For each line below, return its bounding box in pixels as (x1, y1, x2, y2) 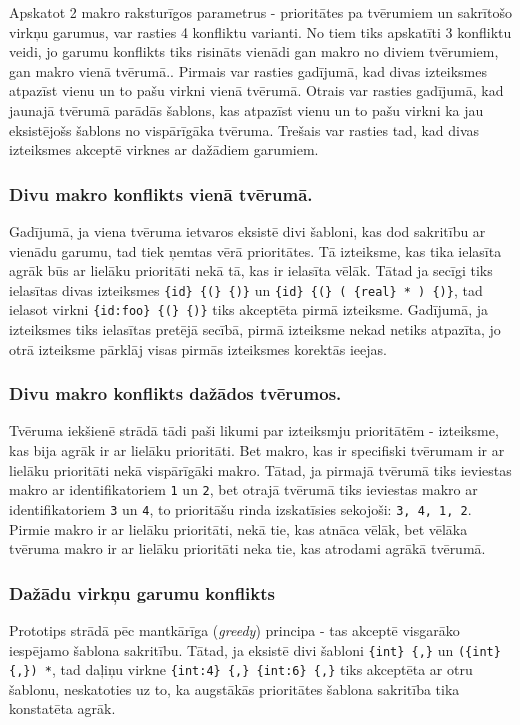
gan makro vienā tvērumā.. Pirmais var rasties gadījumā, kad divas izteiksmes (9, 60, 488, 81)
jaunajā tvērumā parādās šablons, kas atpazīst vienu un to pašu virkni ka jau (9, 99, 484, 120)
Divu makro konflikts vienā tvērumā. (9, 181, 313, 206)
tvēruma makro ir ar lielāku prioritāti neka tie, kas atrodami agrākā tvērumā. (9, 538, 486, 559)
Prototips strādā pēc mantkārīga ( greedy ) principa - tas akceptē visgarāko (9, 619, 460, 640)
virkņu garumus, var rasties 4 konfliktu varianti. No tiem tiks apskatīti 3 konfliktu (9, 21, 512, 42)
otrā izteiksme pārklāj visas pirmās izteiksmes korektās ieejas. (9, 338, 387, 359)
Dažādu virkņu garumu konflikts (9, 580, 275, 605)
